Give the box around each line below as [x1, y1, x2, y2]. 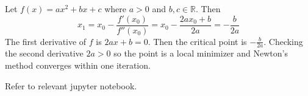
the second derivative [5, 47, 84, 60]
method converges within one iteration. [5, 59, 151, 72]
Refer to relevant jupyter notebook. [5, 79, 137, 92]
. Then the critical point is [148, 35, 247, 47]
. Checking [263, 35, 303, 47]
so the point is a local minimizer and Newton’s [113, 47, 288, 60]
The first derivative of [5, 35, 87, 47]
